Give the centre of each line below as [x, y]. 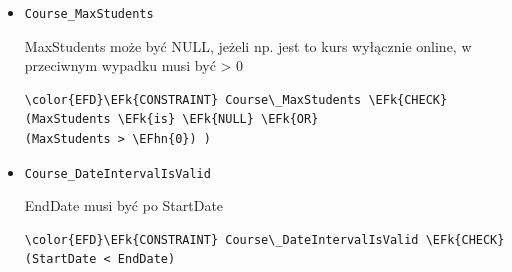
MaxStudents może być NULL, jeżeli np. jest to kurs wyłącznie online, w [248, 45]
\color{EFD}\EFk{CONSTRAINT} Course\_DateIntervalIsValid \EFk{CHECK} [264, 239]
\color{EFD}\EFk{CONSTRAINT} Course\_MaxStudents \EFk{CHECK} [236, 99]
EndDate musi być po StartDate [124, 205]
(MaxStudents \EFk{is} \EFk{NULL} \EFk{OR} [171, 119]
